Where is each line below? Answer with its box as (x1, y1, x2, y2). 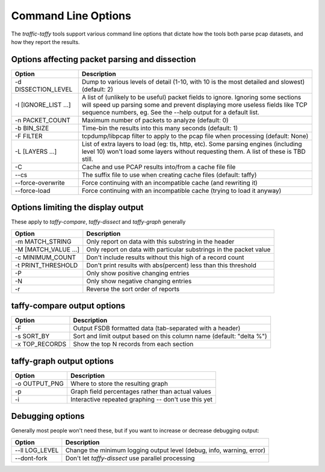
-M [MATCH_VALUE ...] (14, 245, 80, 253)
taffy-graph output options (11, 356, 114, 366)
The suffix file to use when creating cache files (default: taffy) (81, 171, 257, 179)
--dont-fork (14, 454, 48, 462)
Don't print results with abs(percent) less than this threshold (86, 261, 257, 269)
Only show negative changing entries (86, 277, 192, 285)
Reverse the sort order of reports (86, 285, 180, 293)
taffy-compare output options (11, 301, 126, 311)
